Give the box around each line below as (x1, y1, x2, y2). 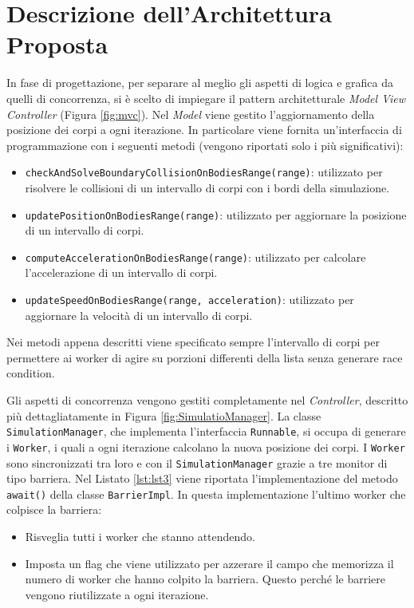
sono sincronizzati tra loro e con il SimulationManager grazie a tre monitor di (6, 454, 388, 471)
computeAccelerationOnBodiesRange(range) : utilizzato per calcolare (25, 248, 366, 265)
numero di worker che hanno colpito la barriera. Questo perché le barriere (25, 570, 385, 587)
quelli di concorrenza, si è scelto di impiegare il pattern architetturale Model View (6, 89, 406, 106)
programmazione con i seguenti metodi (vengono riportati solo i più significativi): (6, 136, 404, 153)
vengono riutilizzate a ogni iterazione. (25, 586, 209, 602)
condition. (6, 365, 55, 381)
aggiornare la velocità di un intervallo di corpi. (25, 306, 253, 323)
